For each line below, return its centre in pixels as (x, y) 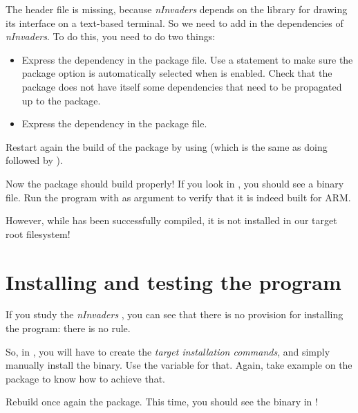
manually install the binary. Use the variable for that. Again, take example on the (179, 365)
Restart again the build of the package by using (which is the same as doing (167, 146)
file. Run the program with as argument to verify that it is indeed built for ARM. (178, 197)
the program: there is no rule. (68, 328)
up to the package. (61, 100)
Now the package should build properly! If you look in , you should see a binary (175, 183)
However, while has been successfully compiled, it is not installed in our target (171, 220)
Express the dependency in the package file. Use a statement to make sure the (187, 59)
